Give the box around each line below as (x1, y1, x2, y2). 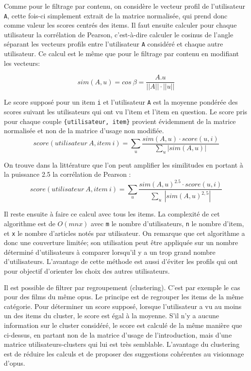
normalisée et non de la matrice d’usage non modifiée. (4, 125, 164, 136)
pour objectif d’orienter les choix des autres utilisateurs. (4, 265, 170, 276)
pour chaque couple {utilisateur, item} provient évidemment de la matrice (4, 116, 236, 126)
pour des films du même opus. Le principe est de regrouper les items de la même (4, 292, 244, 302)
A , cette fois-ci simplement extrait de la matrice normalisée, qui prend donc (4, 10, 228, 20)
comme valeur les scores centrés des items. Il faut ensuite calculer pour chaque (4, 20, 237, 30)
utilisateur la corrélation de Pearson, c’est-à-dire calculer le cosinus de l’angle (4, 29, 234, 39)
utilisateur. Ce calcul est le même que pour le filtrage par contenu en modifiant (4, 48, 239, 59)
